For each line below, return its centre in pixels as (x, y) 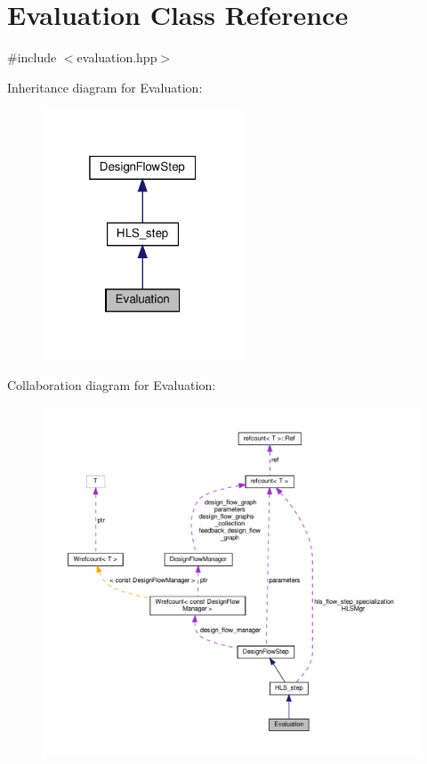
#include (32, 57)
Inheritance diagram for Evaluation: (105, 87)
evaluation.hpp (117, 57)
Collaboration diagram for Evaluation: (112, 385)
